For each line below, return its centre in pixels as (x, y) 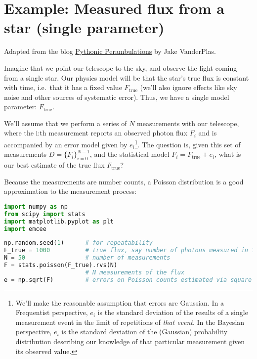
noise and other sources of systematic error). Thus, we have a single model (117, 97)
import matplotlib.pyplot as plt (59, 221)
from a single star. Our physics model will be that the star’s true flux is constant (127, 77)
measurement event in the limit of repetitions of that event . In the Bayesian (130, 322)
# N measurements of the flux (135, 272)
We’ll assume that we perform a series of (65, 123)
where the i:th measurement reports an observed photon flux (96, 133)
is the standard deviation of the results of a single (173, 312)
